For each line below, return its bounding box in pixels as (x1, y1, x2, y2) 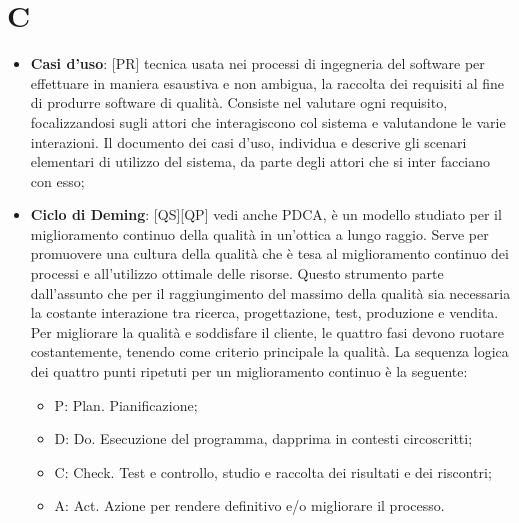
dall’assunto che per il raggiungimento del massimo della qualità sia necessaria (30, 282, 511, 303)
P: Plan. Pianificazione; (54, 394, 198, 415)
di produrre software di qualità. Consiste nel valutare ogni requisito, (30, 92, 448, 113)
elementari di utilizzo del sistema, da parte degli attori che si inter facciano (30, 151, 491, 172)
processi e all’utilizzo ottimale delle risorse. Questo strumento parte (30, 263, 444, 284)
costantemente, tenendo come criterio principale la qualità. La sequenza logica (30, 341, 509, 362)
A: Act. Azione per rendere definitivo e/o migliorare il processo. (54, 495, 445, 516)
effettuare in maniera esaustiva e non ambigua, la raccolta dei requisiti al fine (30, 72, 505, 93)
